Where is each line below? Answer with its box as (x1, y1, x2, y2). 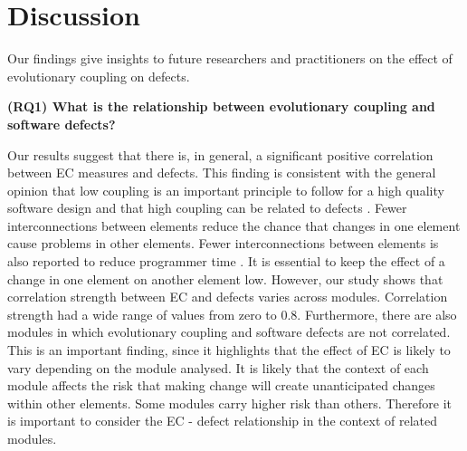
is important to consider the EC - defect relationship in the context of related (7, 411, 438, 430)
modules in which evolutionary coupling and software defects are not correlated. (7, 322, 451, 341)
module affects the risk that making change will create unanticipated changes (7, 376, 435, 395)
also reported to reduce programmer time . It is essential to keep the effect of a (7, 252, 445, 271)
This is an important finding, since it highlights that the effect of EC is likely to (7, 341, 451, 360)
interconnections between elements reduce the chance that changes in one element (7, 216, 461, 235)
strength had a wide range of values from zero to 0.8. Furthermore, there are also (7, 304, 457, 323)
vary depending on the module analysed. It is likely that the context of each (7, 358, 429, 377)
